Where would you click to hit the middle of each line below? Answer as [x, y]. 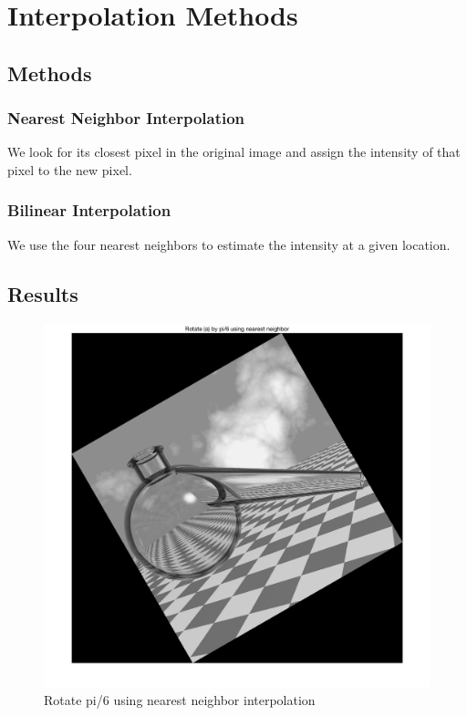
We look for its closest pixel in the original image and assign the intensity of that [234, 152]
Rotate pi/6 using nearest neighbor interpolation [180, 699]
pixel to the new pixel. [70, 169]
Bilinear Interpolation [89, 210]
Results [43, 293]
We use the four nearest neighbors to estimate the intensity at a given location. [229, 244]
